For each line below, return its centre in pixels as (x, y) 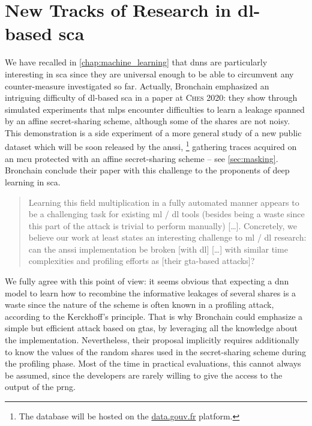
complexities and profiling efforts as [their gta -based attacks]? (142, 261)
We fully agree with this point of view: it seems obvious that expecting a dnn (147, 281)
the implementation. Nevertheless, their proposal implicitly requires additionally (152, 340)
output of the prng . (40, 387)
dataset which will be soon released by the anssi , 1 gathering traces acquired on (151, 146)
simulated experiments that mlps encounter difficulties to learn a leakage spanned (155, 109)
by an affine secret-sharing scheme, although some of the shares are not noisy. (148, 121)
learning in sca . (33, 181)
